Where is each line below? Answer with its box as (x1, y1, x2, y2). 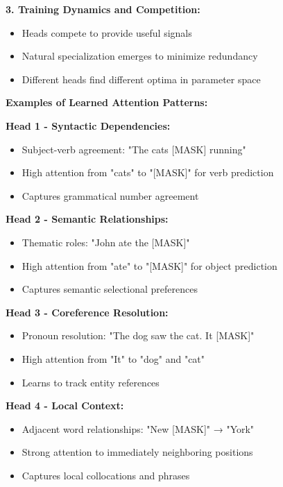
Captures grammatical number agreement (22, 188, 199, 203)
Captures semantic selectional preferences (22, 282, 198, 296)
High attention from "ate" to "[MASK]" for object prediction (22, 258, 277, 273)
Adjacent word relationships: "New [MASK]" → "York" (22, 421, 255, 436)
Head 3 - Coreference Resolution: (6, 305, 169, 319)
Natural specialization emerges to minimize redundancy (22, 49, 258, 63)
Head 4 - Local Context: (6, 398, 124, 413)
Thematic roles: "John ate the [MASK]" (22, 234, 190, 249)
